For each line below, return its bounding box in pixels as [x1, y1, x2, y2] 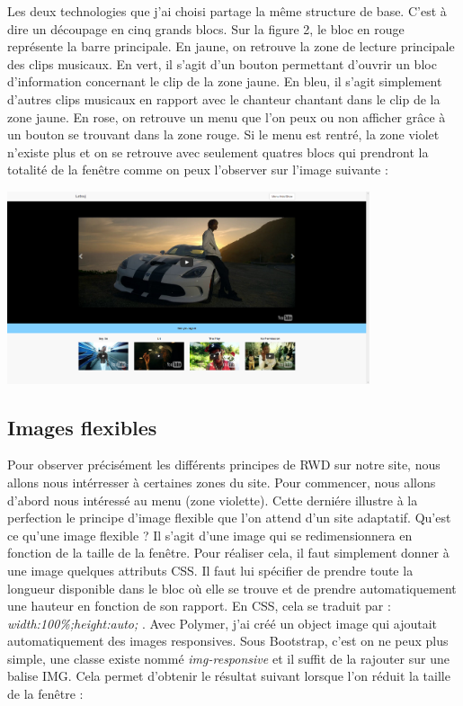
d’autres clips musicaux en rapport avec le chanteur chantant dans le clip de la [7, 89, 441, 108]
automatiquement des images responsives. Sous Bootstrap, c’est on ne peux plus [7, 631, 449, 650]
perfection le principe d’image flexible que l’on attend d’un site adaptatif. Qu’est [7, 508, 451, 527]
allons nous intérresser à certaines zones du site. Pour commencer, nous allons [7, 472, 436, 491]
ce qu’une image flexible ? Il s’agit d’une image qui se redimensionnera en [7, 525, 413, 544]
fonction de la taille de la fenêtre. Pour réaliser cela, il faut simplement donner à [7, 543, 450, 562]
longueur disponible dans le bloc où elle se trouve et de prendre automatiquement [7, 578, 457, 597]
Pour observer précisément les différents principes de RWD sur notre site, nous [7, 455, 441, 474]
